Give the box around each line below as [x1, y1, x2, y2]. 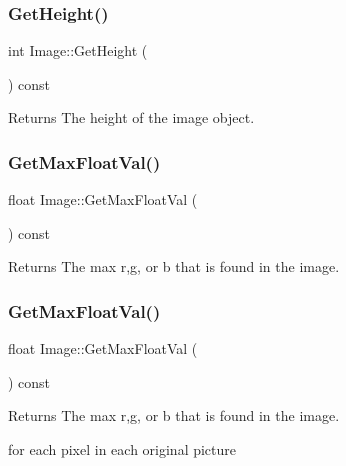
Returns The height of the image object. [8, 107, 255, 128]
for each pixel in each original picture [8, 439, 237, 459]
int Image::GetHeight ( [8, 40, 148, 61]
